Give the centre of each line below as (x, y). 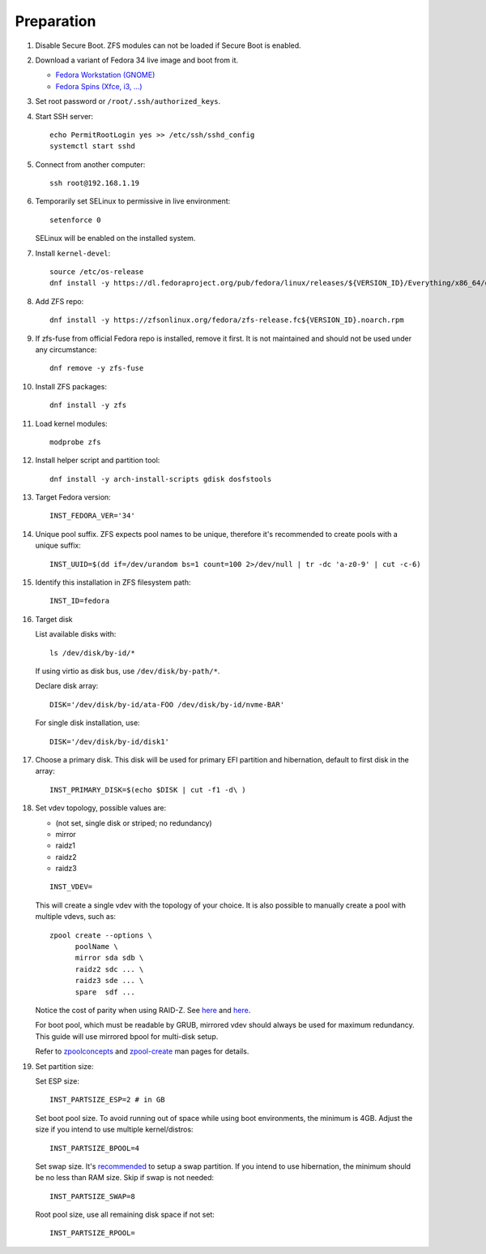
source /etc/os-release (97, 272)
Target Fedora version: (73, 497)
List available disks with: (76, 634)
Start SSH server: (64, 116)
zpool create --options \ (101, 935)
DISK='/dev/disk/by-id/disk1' (110, 741)
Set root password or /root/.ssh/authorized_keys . (128, 101)
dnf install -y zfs (88, 405)
